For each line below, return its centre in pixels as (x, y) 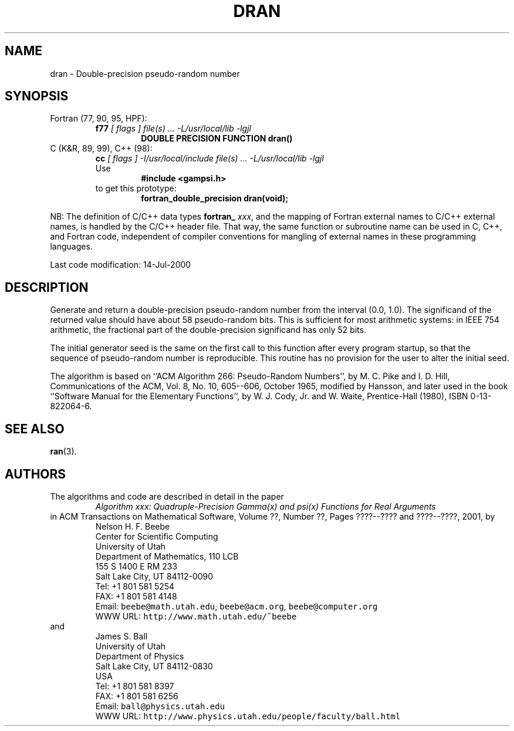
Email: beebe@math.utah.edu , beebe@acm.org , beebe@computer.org (236, 606)
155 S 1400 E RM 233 (136, 566)
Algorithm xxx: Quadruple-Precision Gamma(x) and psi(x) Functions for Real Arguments (266, 506)
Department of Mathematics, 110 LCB (167, 556)
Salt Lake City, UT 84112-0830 (154, 666)
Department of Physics (140, 656)
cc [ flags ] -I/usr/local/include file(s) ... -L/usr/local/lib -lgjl (209, 159)
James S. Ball (121, 636)
